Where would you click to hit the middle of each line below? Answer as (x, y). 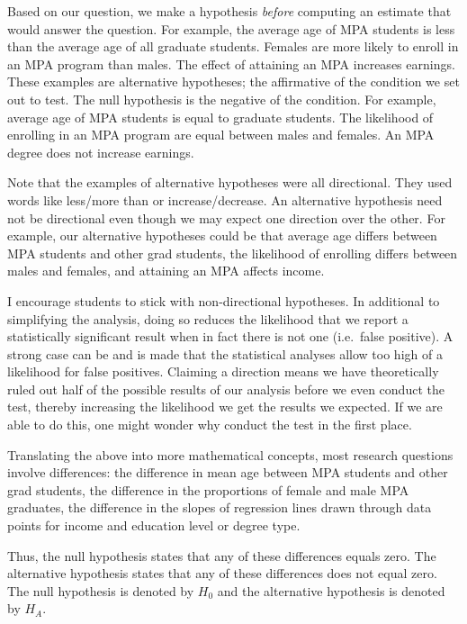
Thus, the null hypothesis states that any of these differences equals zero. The (222, 555)
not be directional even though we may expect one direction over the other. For (226, 217)
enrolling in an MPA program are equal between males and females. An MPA (221, 135)
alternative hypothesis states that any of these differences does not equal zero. (222, 573)
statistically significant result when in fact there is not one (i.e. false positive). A (230, 336)
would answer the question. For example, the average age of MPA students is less (231, 28)
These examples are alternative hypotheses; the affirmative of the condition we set (233, 81)
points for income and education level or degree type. (154, 525)
